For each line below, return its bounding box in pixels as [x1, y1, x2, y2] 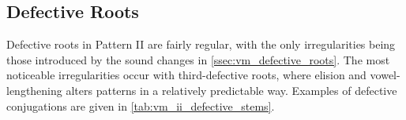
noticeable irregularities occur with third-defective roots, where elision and [6, 67, 367, 83]
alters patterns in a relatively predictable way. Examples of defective [66, 82, 397, 98]
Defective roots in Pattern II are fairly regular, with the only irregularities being [6, 36, 396, 53]
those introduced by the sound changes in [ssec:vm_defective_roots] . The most [6, 51, 390, 67]
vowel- [370, 67, 400, 83]
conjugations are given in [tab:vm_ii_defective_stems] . [6, 97, 275, 114]
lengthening [6, 82, 62, 98]
